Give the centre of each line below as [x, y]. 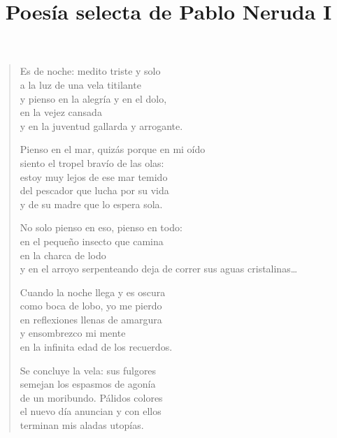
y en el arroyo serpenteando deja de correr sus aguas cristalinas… [159, 269]
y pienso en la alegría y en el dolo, [93, 98]
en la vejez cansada [61, 112]
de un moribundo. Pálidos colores [91, 397]
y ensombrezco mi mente [73, 333]
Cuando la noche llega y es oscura [93, 292]
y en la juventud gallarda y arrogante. [101, 125]
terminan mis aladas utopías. [82, 425]
